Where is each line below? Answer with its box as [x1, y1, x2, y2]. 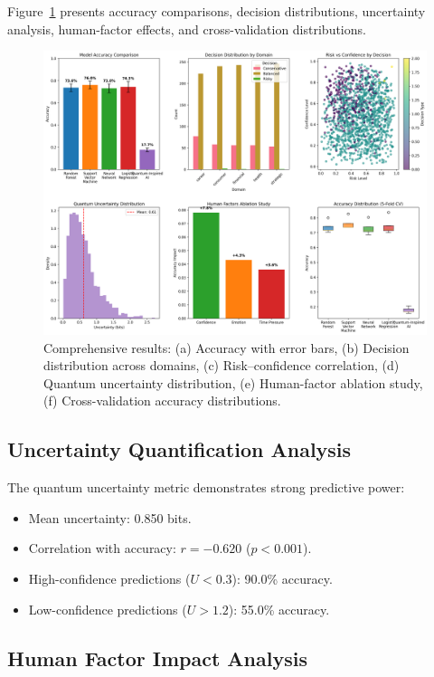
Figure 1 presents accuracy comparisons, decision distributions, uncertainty [7, 2, 426, 20]
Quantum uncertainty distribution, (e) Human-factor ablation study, [43, 373, 423, 392]
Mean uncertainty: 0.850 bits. [28, 508, 192, 527]
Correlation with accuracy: [28, 539, 176, 558]
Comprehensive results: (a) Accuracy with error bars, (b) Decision [43, 338, 410, 357]
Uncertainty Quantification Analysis [7, 435, 352, 463]
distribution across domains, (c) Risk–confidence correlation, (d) [43, 356, 400, 375]
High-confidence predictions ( [28, 569, 191, 587]
